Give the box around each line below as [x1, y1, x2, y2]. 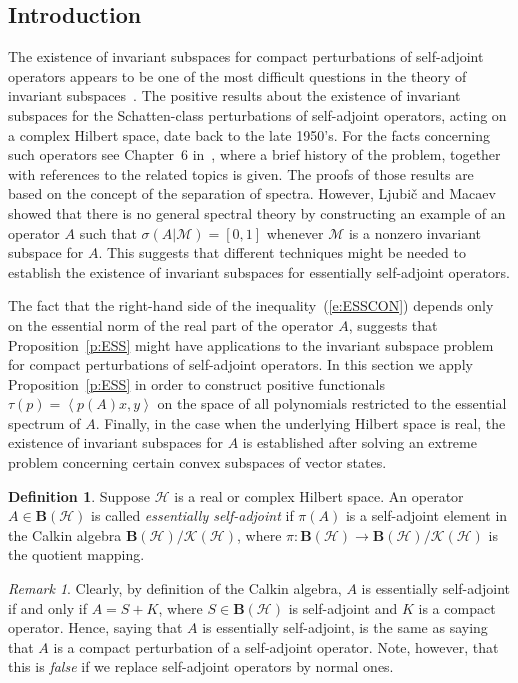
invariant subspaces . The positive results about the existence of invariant [8, 85, 461, 106]
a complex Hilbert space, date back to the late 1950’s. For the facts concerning [8, 124, 490, 145]
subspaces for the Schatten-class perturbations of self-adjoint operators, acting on [8, 104, 507, 125]
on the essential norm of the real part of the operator [8, 314, 334, 335]
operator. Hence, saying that [8, 617, 183, 638]
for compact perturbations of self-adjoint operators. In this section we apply [8, 354, 473, 375]
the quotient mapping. [8, 544, 145, 565]
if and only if [8, 597, 87, 618]
